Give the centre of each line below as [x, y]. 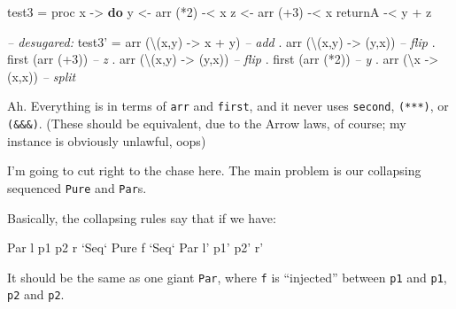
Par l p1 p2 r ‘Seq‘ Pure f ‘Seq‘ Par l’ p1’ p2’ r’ [135, 247]
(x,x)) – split [42, 76]
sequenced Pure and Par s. [77, 187]
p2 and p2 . [36, 294]
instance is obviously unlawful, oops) [107, 140]
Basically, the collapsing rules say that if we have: [142, 217]
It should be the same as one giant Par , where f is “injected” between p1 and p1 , [227, 277]
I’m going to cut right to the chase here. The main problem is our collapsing [214, 170]
